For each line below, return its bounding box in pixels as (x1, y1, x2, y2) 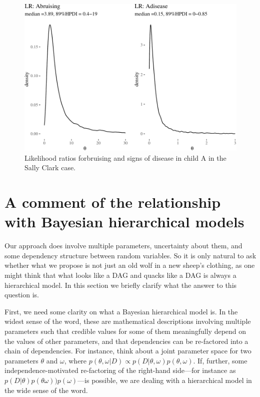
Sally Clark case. (24, 162, 76, 173)
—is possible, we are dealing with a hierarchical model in (77, 375, 252, 385)
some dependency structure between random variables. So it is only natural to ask (4, 250, 256, 260)
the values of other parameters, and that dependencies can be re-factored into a (4, 335, 248, 346)
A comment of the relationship (4, 192, 221, 212)
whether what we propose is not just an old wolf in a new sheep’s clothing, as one (4, 260, 255, 270)
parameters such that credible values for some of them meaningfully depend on (4, 326, 246, 336)
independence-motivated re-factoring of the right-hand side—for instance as (4, 365, 236, 375)
